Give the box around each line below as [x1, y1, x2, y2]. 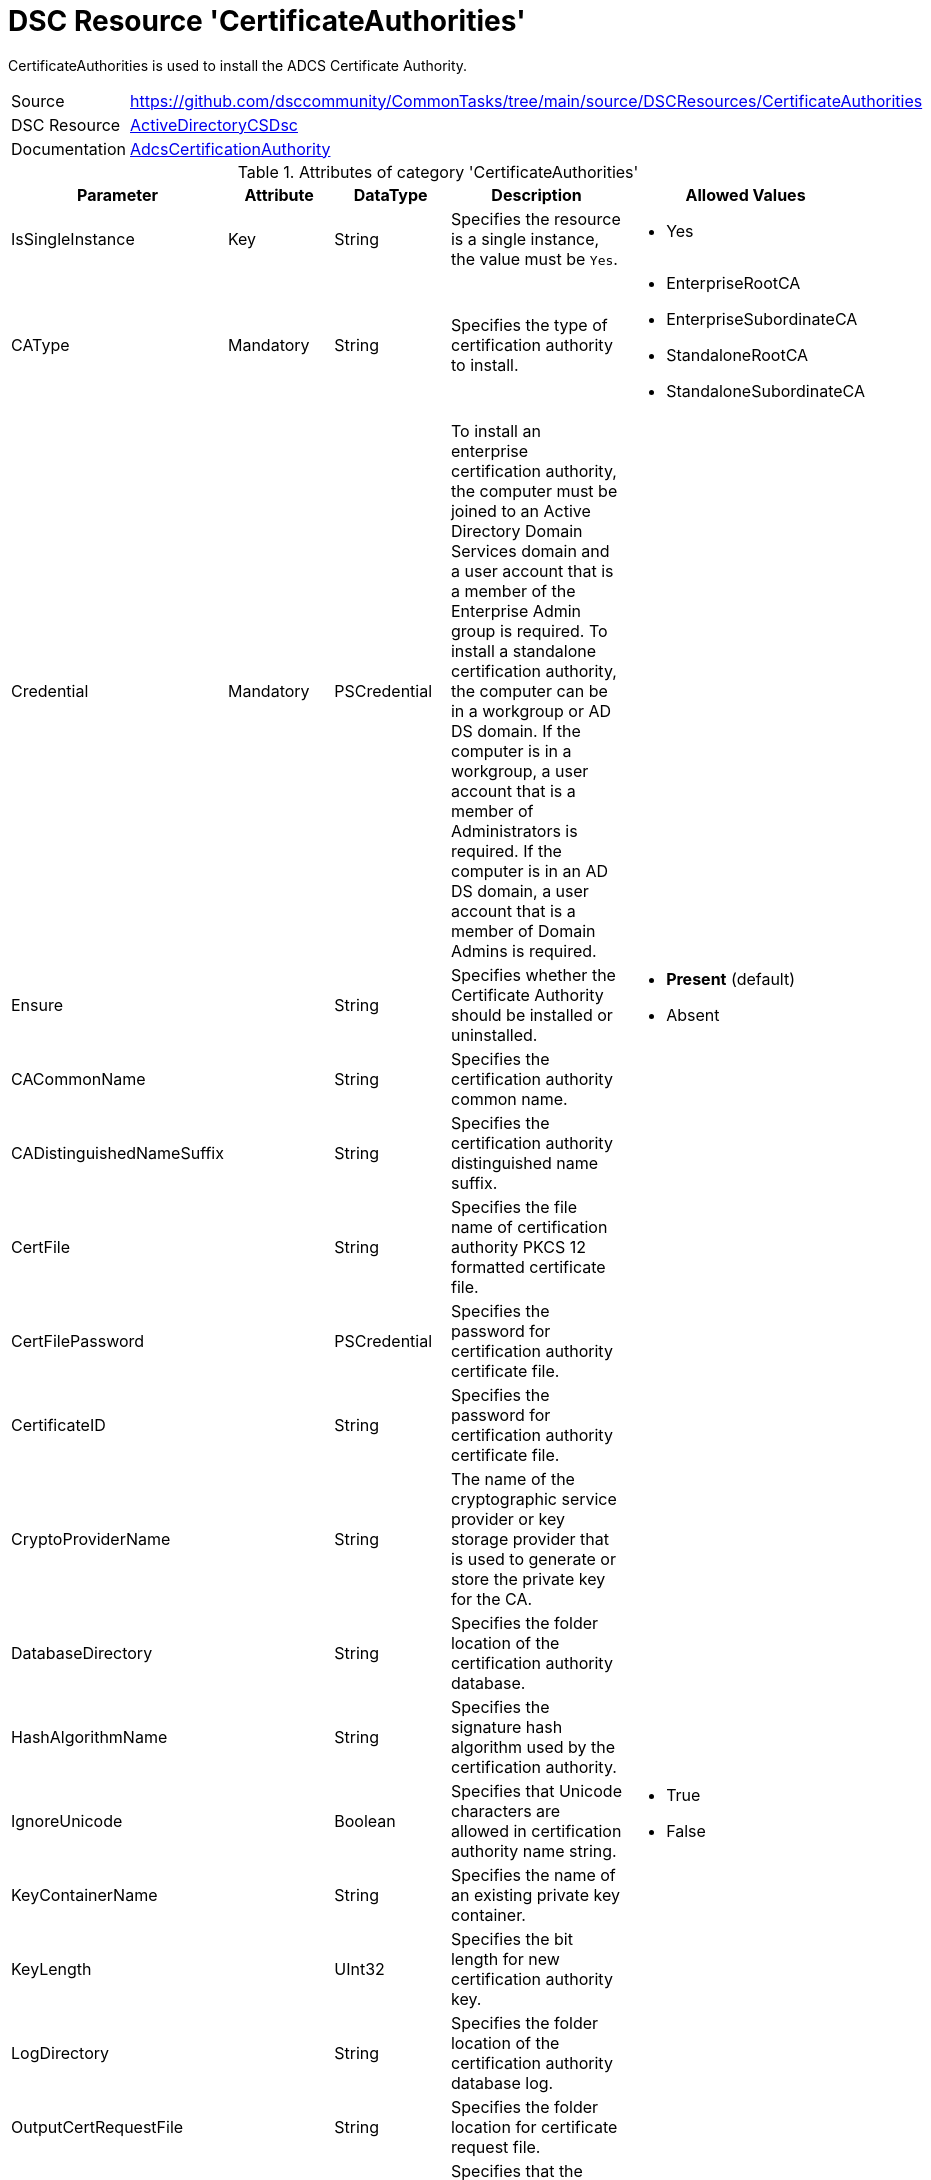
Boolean [334, 1810, 396, 1831]
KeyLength [11, 1958, 92, 1979]
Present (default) [666, 968, 796, 989]
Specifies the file [450, 1196, 577, 1217]
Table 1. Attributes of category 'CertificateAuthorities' [237, 161, 639, 182]
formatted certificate [450, 1256, 606, 1277]
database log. [450, 2072, 554, 2093]
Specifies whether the [450, 964, 616, 985]
